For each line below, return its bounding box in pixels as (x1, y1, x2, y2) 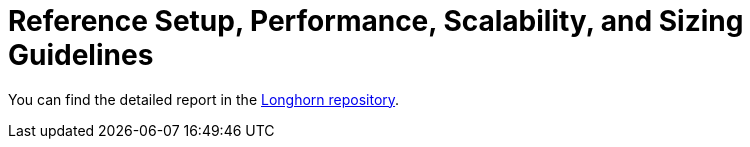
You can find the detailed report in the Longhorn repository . (8, 90, 400, 108)
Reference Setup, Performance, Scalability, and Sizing (8, 4, 744, 38)
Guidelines (8, 38, 154, 72)
